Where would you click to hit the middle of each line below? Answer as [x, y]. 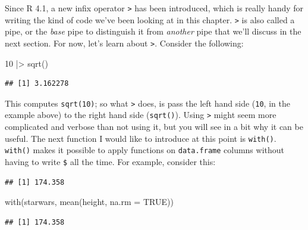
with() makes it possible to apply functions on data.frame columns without [144, 150]
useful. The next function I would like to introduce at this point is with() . [141, 138]
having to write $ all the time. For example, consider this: [110, 161]
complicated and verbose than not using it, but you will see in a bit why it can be [154, 127]
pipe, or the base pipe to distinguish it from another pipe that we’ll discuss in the [153, 31]
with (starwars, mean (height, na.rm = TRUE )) [89, 202]
